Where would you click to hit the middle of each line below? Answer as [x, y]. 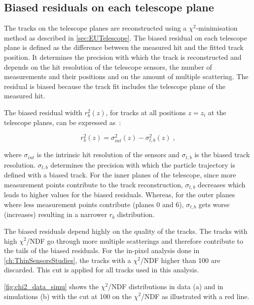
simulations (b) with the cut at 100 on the [68, 296]
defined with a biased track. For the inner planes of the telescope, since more [120, 175]
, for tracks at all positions [146, 112]
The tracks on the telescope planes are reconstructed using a [95, 28]
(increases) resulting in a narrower [55, 214]
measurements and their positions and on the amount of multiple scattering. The [126, 76]
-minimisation [217, 28]
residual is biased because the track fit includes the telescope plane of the [115, 86]
